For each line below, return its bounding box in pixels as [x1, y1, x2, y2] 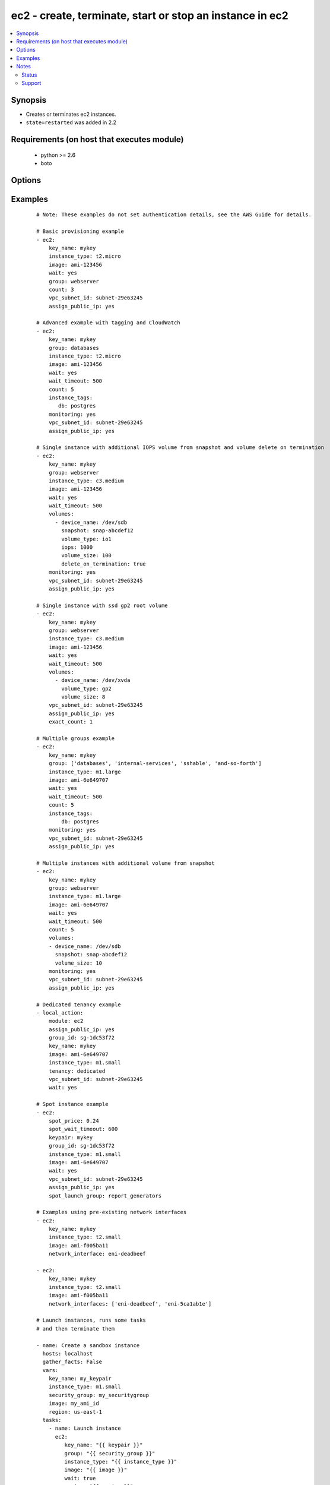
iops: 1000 [61, 544, 93, 551]
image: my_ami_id [48, 1400, 99, 1407]
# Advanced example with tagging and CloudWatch [36, 320, 180, 326]
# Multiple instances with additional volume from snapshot [36, 860, 215, 867]
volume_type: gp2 [61, 685, 112, 692]
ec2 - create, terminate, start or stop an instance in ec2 [11, 9, 289, 22]
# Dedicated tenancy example [36, 1001, 121, 1008]
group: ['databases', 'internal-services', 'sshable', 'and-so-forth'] [48, 760, 262, 767]
